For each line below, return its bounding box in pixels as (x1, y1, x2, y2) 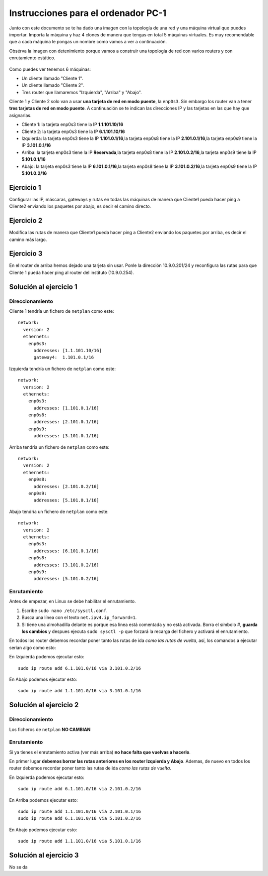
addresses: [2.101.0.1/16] (33, 419, 99, 425)
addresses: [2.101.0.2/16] (33, 484, 99, 489)
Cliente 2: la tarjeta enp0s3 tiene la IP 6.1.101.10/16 (21, 128, 125, 134)
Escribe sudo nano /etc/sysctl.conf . (21, 608, 108, 614)
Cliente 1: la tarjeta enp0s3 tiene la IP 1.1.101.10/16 (21, 122, 124, 127)
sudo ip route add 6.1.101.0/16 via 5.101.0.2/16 (18, 816, 141, 821)
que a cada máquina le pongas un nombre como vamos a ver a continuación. (9, 39, 167, 45)
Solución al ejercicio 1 (9, 282, 77, 291)
